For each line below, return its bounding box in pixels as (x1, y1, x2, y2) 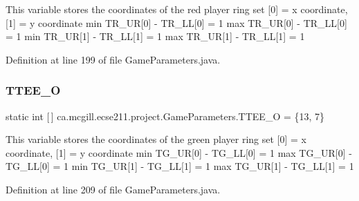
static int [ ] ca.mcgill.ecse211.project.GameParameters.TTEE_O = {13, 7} (6, 108, 325, 123)
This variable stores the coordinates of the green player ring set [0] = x (6, 132, 306, 146)
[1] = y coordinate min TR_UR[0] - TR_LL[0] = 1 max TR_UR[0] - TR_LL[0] (6, 15, 347, 30)
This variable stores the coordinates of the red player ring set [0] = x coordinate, (6, 2, 348, 16)
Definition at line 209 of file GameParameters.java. (6, 182, 221, 196)
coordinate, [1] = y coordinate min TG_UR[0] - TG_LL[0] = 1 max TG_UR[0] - (6, 145, 352, 160)
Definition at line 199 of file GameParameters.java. (6, 52, 221, 66)
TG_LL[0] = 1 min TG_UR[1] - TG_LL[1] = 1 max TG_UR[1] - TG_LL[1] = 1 (6, 159, 354, 173)
